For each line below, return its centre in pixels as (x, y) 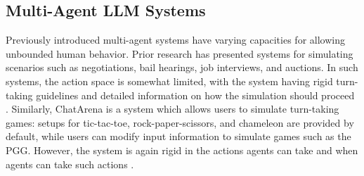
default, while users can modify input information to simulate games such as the (178, 136)
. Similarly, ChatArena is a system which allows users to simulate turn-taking (173, 109)
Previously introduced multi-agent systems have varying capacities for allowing (175, 40)
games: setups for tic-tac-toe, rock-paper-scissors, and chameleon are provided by (180, 122)
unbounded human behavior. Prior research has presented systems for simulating (180, 53)
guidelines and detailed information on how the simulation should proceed (195, 95)
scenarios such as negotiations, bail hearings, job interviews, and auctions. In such (182, 67)
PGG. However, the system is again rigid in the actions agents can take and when (182, 150)
